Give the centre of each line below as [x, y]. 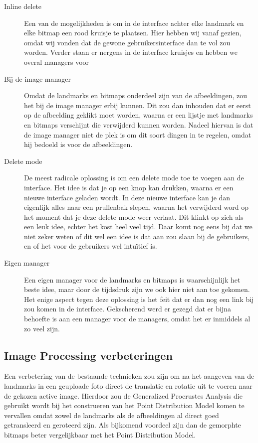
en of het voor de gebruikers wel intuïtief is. [91, 246]
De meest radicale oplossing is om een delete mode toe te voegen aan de [134, 178]
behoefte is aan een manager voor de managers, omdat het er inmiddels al [137, 319]
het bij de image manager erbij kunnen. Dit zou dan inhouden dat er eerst [137, 105]
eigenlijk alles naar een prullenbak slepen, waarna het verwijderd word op [136, 207]
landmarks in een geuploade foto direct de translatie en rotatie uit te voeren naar [128, 386]
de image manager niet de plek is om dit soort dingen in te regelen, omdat [138, 134]
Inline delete [23, 6]
